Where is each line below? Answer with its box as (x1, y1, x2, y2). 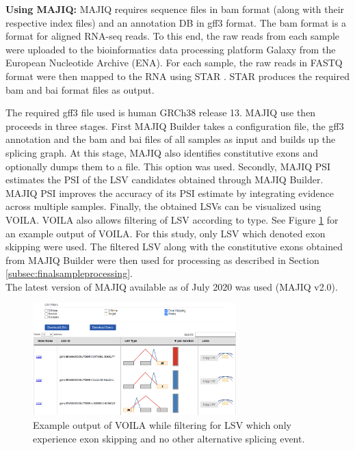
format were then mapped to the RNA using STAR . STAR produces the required (5, 68, 350, 83)
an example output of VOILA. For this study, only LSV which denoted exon (5, 226, 326, 240)
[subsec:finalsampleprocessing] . (5, 266, 133, 280)
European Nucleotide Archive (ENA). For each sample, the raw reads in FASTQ (5, 55, 343, 70)
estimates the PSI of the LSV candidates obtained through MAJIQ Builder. (5, 172, 324, 187)
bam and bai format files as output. (5, 82, 155, 96)
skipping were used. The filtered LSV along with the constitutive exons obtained (5, 239, 343, 254)
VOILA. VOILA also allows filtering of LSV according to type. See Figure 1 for (5, 212, 339, 226)
